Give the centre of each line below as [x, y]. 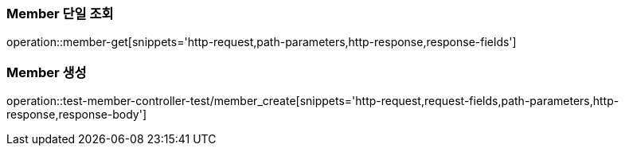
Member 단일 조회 [60, 14]
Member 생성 [47, 72]
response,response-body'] [77, 115]
